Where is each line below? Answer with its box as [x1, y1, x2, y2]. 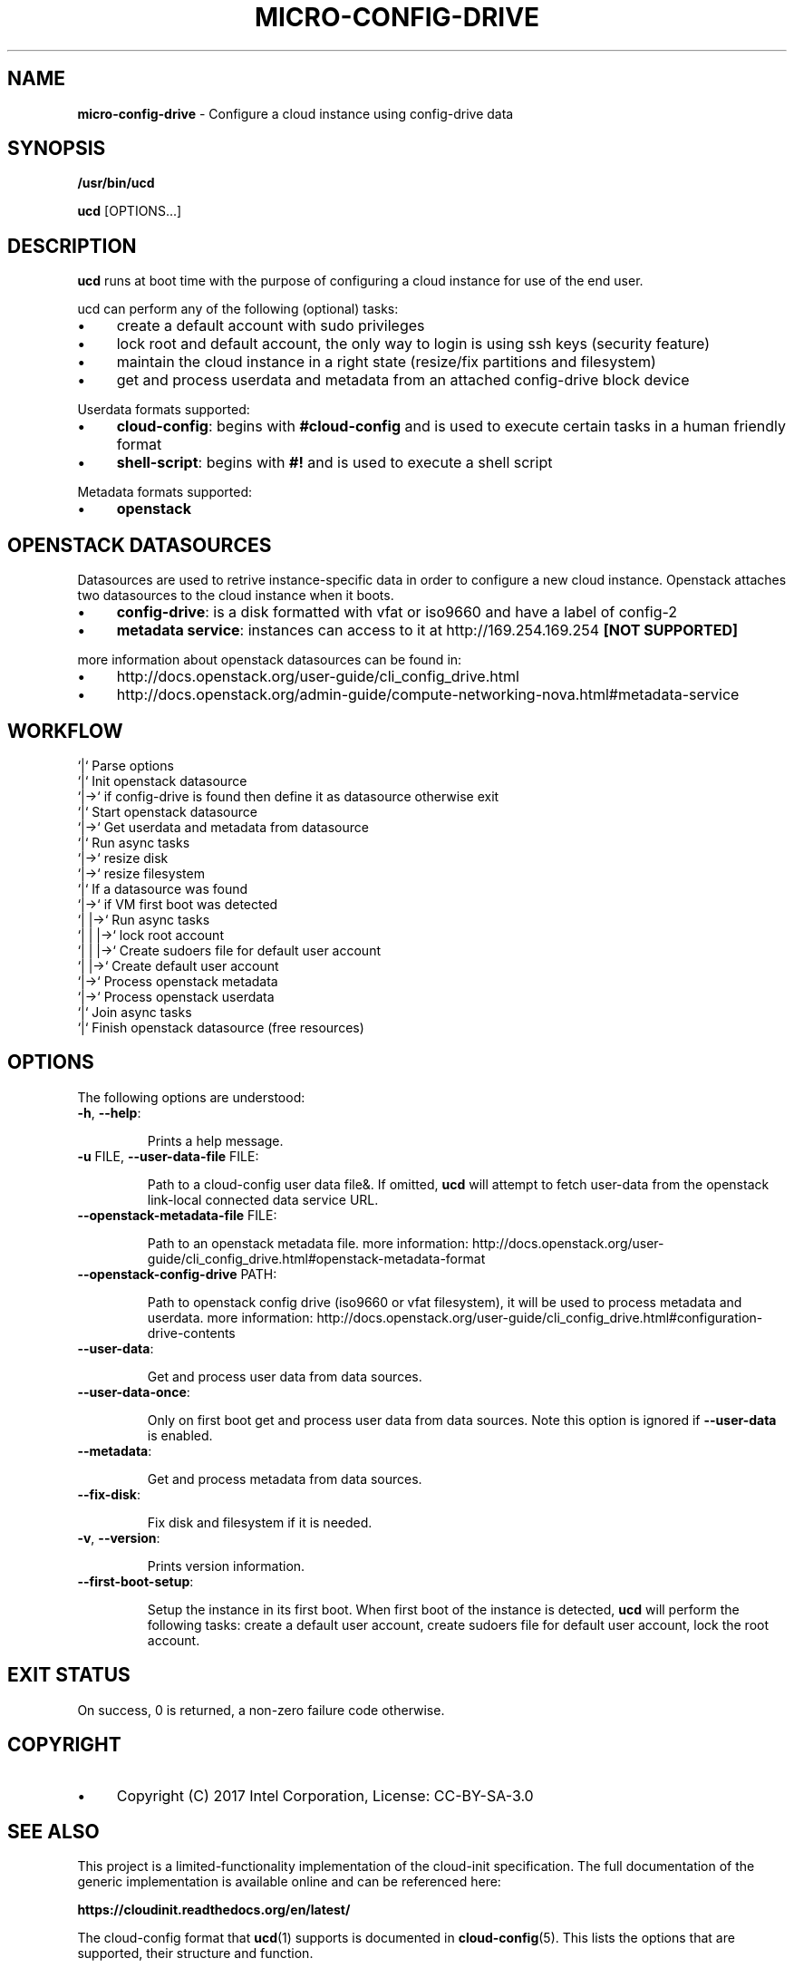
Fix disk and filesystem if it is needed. [147, 1514, 373, 1530]
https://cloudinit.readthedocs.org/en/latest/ [77, 1902, 351, 1918]
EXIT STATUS [7, 1663, 131, 1687]
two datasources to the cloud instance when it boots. [77, 587, 394, 604]
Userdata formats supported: [77, 402, 250, 418]
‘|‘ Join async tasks [77, 1003, 192, 1020]
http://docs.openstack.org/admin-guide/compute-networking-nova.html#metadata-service [116, 685, 740, 704]
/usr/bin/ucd [77, 175, 155, 191]
